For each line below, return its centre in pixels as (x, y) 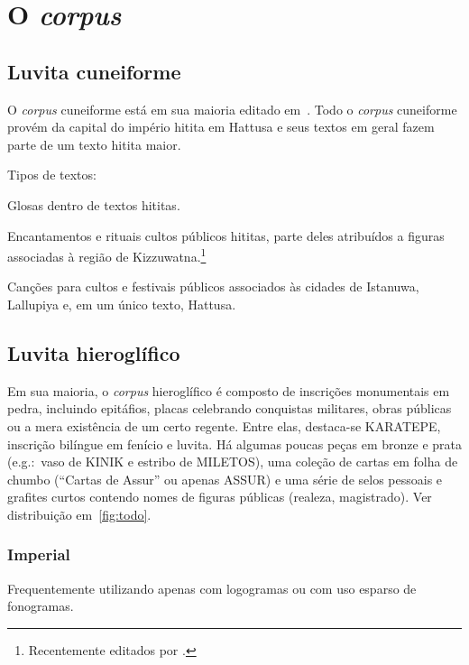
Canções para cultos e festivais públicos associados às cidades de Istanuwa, (213, 286)
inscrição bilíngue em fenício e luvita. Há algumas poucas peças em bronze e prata (234, 443)
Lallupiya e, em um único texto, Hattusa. (122, 304)
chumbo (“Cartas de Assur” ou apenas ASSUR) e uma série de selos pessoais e (225, 479)
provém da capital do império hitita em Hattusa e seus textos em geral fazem (221, 127)
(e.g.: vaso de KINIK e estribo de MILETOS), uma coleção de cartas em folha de (233, 462)
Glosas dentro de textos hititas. (94, 204)
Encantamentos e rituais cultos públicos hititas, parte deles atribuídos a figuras (226, 235)
